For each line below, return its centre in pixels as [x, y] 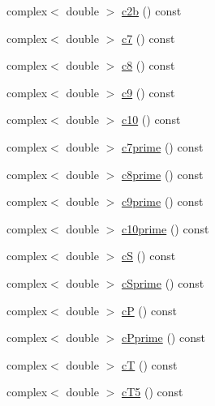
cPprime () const [163, 338]
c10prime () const [165, 228]
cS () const [148, 256]
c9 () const [148, 92]
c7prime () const [162, 146]
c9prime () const [162, 201]
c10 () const [151, 120]
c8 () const [148, 65]
